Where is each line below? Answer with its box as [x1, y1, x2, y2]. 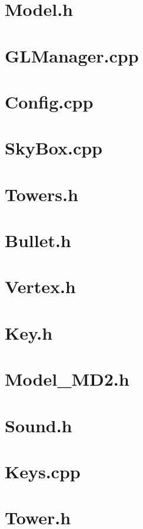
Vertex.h [5, 274, 76, 298]
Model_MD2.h [5, 367, 129, 391]
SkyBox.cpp [5, 136, 103, 160]
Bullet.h [5, 228, 71, 252]
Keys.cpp [5, 459, 81, 483]
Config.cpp [5, 89, 94, 113]
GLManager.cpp [5, 43, 139, 67]
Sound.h [5, 413, 72, 437]
